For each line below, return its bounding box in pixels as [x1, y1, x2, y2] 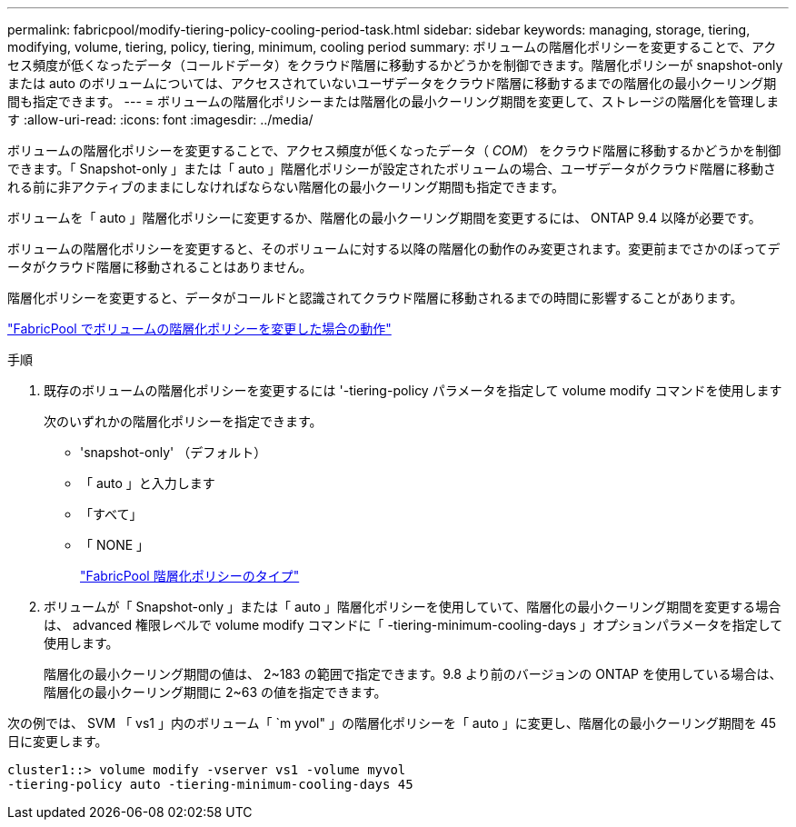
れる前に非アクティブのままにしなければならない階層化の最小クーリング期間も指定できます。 [7, 179, 565, 194]
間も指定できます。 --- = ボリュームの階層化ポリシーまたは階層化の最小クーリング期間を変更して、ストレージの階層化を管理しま [7, 94, 780, 109]
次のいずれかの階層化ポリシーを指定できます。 [44, 413, 323, 429]
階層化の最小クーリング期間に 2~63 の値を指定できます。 [44, 684, 387, 700]
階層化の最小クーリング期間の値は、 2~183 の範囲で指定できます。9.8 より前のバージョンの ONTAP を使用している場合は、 [44, 666, 782, 682]
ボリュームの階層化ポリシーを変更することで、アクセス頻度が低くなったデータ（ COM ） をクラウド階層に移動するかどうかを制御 [7, 143, 781, 158]
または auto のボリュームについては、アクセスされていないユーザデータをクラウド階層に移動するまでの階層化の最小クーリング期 [7, 75, 777, 91]
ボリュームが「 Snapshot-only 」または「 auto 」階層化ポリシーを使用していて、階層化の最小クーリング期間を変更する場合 [44, 599, 781, 614]
